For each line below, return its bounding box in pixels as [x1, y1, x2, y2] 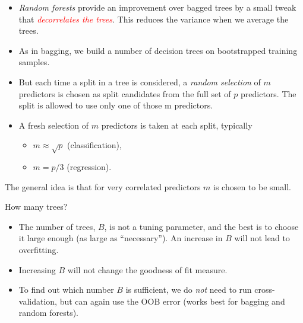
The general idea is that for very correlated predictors [5, 180, 201, 193]
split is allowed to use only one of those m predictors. [18, 99, 213, 111]
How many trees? [5, 200, 68, 213]
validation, [18, 295, 57, 307]
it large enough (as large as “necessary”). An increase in [18, 232, 223, 244]
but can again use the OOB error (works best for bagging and [59, 295, 285, 307]
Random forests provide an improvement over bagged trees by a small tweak [18, 1, 296, 13]
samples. [18, 56, 50, 68]
